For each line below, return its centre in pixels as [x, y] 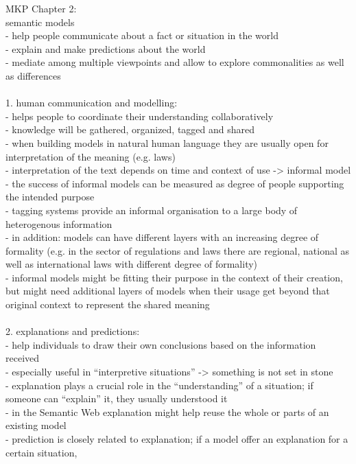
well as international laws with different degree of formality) [132, 264]
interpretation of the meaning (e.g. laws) [91, 156]
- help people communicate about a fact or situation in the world [142, 35]
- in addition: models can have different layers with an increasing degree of [162, 237]
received [23, 358]
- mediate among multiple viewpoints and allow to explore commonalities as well [175, 62]
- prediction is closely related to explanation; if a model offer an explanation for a [177, 439]
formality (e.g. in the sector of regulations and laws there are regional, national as [178, 250]
